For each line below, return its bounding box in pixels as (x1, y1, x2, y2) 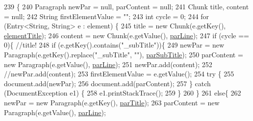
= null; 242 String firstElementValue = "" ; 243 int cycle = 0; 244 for (4, 11, 209, 21)
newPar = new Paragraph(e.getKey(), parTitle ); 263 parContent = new (4, 97, 220, 107)
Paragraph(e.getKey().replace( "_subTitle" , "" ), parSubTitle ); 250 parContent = (4, 49, 243, 59)
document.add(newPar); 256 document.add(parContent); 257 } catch (4, 78, 211, 88)
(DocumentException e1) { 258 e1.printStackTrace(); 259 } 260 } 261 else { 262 (4, 88, 241, 98)
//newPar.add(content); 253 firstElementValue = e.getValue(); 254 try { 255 (4, 69, 234, 79)
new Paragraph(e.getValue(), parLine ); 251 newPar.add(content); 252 (4, 59, 212, 69)
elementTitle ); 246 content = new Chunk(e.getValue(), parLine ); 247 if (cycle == (4, 30, 249, 40)
